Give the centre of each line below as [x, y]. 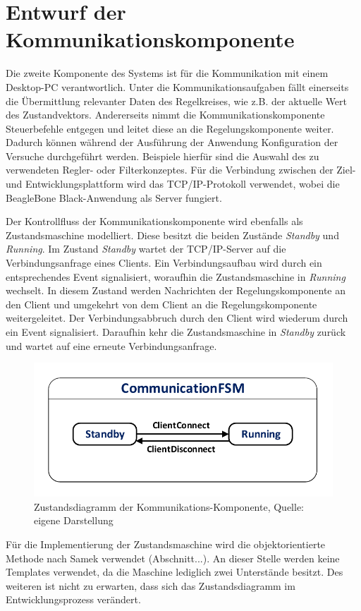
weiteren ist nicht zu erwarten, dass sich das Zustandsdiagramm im [151, 585]
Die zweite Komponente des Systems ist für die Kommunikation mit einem [167, 73]
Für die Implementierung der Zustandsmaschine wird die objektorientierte [166, 544]
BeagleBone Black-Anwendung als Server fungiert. [114, 197]
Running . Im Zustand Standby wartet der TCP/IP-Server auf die [146, 249]
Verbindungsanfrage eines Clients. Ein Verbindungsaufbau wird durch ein [164, 263]
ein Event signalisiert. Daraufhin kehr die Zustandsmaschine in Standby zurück [176, 332]
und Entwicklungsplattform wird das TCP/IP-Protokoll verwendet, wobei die [173, 184]
